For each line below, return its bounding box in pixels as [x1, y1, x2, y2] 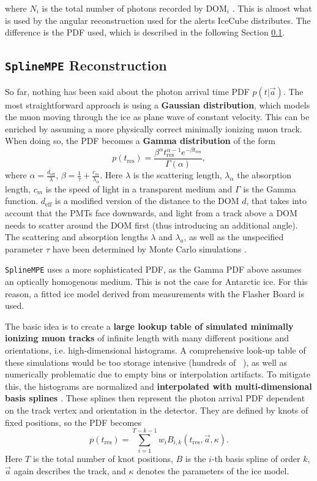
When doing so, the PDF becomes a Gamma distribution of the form [5, 134, 275, 147]
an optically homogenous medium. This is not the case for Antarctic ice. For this [5, 275, 308, 288]
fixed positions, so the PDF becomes [5, 415, 141, 428]
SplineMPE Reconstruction [5, 56, 167, 75]
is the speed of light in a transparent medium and [45, 182, 233, 195]
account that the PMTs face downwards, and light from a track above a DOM [5, 206, 297, 219]
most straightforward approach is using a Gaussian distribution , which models [5, 98, 310, 111]
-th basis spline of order [211, 452, 300, 465]
